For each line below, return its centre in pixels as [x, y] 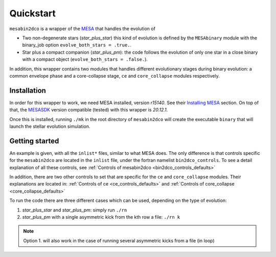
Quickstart [33, 13]
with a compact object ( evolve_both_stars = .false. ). [85, 59]
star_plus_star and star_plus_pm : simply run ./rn [75, 210]
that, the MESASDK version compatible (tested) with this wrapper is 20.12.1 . [89, 110]
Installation [28, 90]
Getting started [34, 141]
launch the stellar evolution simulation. [50, 126]
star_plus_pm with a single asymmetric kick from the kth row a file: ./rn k [101, 217]
